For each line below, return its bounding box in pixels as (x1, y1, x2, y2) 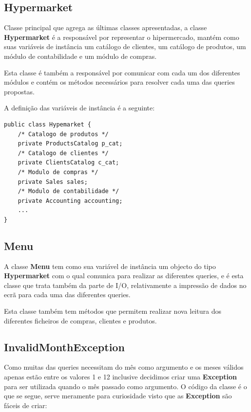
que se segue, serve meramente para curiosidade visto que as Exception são (4, 391, 232, 401)
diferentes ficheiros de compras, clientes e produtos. (4, 315, 157, 325)
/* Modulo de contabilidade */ (18, 188, 119, 195)
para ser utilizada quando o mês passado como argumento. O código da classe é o (4, 381, 247, 391)
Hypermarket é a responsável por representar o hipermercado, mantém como (4, 32, 239, 42)
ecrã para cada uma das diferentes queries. (4, 289, 131, 300)
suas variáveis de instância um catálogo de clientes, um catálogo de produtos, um (4, 41, 246, 52)
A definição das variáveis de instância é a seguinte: (4, 103, 155, 113)
